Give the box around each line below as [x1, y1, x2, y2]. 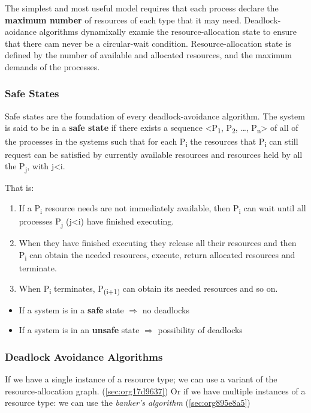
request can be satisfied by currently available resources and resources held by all [5, 148, 303, 160]
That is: [5, 181, 34, 194]
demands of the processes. [5, 60, 100, 73]
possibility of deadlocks [158, 324, 243, 336]
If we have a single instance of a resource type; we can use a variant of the [5, 373, 277, 385]
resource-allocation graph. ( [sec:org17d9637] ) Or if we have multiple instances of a [5, 384, 306, 397]
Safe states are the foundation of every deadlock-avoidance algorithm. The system [5, 109, 305, 122]
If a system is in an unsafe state [19, 324, 140, 336]
